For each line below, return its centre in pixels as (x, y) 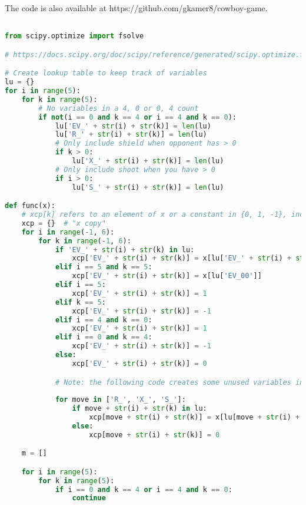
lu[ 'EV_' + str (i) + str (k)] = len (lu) (133, 126)
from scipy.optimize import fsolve (74, 36)
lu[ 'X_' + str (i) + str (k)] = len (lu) (148, 161)
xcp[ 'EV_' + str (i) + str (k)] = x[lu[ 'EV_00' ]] (167, 276)
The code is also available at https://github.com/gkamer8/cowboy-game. (136, 8)
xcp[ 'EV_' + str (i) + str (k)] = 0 (139, 363)
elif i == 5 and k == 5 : (104, 267)
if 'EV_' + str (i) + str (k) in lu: (125, 250)
